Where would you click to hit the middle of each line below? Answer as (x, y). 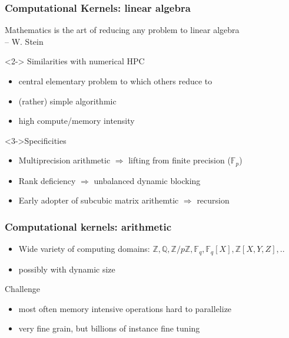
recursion (213, 200)
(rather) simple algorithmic (67, 101)
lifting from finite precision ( (180, 160)
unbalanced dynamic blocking (147, 180)
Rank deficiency (47, 180)
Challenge (22, 289)
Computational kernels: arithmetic (88, 226)
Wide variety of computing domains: (84, 249)
